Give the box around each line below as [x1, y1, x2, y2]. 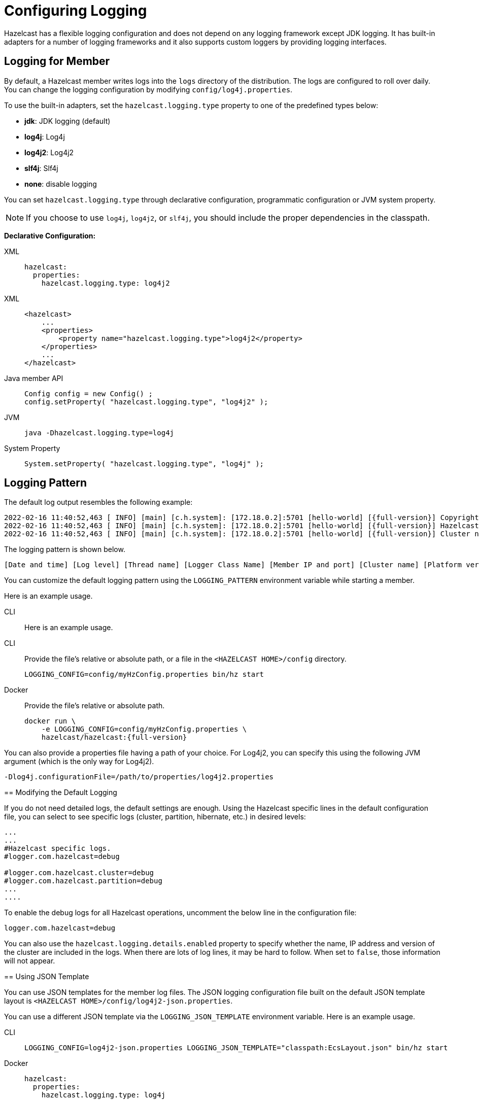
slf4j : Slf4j [24, 163, 58, 173]
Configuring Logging [4, 2, 147, 19]
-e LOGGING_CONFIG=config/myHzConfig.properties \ [41, 725, 247, 734]
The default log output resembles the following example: [4, 498, 193, 507]
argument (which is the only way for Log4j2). [4, 757, 154, 766]
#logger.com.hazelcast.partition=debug [4, 877, 162, 885]
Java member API [4, 373, 63, 383]
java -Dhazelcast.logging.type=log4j [24, 428, 175, 437]
